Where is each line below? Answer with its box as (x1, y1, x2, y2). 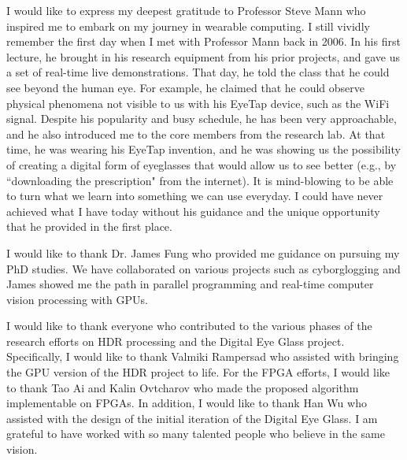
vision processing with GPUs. (6, 291, 148, 307)
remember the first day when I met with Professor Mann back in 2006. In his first (6, 33, 401, 50)
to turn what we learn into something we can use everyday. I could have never (6, 187, 383, 204)
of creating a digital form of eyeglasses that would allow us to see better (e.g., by (6, 156, 397, 172)
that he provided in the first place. (6, 218, 172, 235)
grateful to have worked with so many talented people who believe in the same (6, 425, 385, 442)
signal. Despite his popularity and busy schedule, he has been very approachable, (6, 110, 397, 127)
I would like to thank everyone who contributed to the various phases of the (6, 317, 372, 334)
